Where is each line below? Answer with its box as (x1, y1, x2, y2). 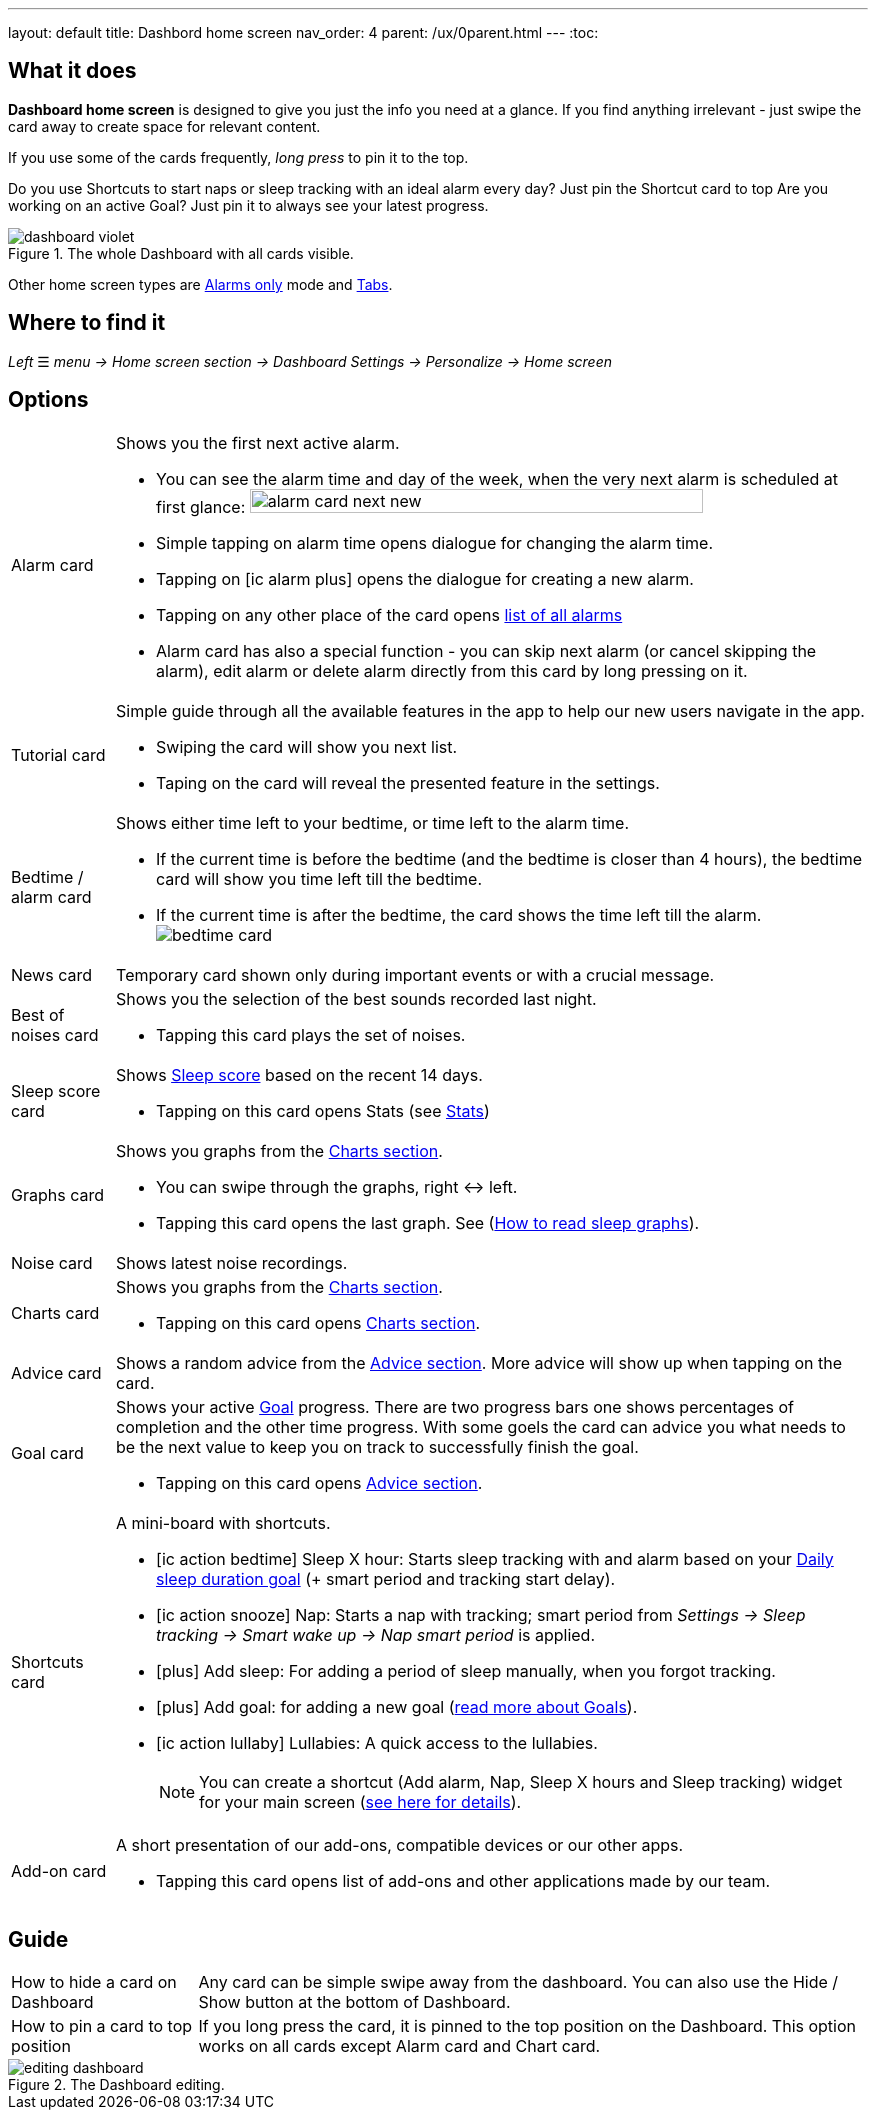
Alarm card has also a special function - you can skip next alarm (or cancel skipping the (156, 640, 817, 661)
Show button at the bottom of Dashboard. (198, 1992, 511, 2013)
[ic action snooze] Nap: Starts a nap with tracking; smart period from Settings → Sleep (156, 1604, 806, 1625)
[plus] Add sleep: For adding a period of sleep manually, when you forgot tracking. (156, 1660, 776, 1681)
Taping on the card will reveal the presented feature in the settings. (156, 772, 660, 793)
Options (8, 387, 89, 413)
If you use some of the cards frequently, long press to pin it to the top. (8, 148, 469, 166)
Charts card (11, 1302, 100, 1323)
